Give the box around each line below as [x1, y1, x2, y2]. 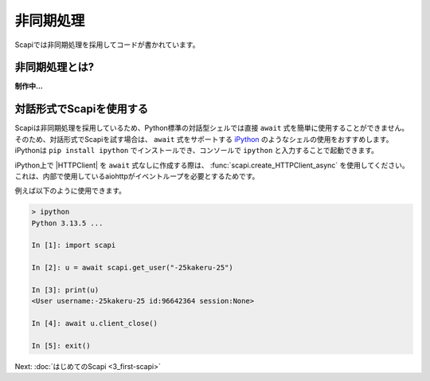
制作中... [14, 81, 44, 91]
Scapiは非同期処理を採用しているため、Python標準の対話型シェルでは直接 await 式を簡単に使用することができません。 [14, 124, 409, 133]
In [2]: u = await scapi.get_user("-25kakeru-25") [31, 263, 234, 273]
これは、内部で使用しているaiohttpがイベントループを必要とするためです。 [14, 171, 260, 181]
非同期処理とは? [14, 61, 95, 74]
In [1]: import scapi [31, 241, 116, 250]
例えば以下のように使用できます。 [14, 186, 127, 195]
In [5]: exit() [31, 341, 91, 350]
